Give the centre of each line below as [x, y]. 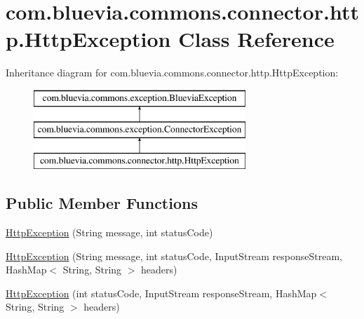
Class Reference [256, 39]
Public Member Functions [102, 203]
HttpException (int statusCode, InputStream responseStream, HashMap [161, 293]
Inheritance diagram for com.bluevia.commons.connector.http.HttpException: [172, 73]
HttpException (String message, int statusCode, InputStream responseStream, [174, 256]
